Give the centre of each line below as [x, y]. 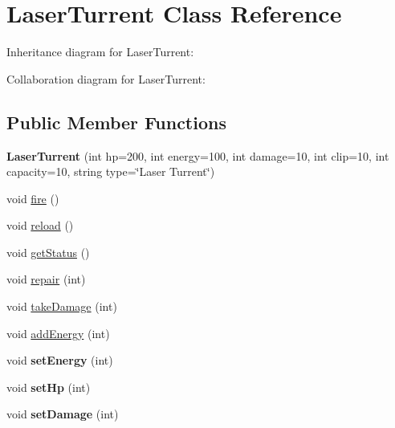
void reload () [40, 225]
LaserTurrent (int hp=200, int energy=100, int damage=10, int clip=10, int [198, 155]
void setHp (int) [49, 387]
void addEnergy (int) [58, 333]
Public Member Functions [116, 122]
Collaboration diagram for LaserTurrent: [106, 78]
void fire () [33, 198]
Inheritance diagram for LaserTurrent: [100, 52]
